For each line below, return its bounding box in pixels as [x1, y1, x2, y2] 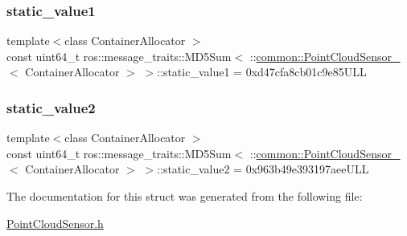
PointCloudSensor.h [6, 214, 104, 231]
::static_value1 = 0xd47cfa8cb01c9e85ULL [157, 63, 367, 80]
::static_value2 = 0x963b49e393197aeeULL [157, 161, 369, 177]
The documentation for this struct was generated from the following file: [6, 188, 363, 204]
